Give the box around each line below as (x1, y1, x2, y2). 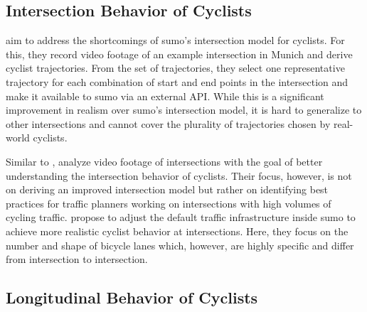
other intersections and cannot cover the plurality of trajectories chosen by (6, 116, 331, 131)
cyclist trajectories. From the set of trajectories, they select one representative (6, 60, 345, 75)
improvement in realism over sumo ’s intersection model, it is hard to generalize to (6, 102, 362, 117)
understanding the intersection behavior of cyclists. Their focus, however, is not (6, 168, 352, 183)
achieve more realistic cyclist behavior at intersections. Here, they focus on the (6, 223, 349, 238)
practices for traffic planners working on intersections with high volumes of (6, 195, 331, 210)
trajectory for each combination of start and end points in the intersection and (6, 74, 349, 89)
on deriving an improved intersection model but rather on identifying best (6, 182, 329, 197)
